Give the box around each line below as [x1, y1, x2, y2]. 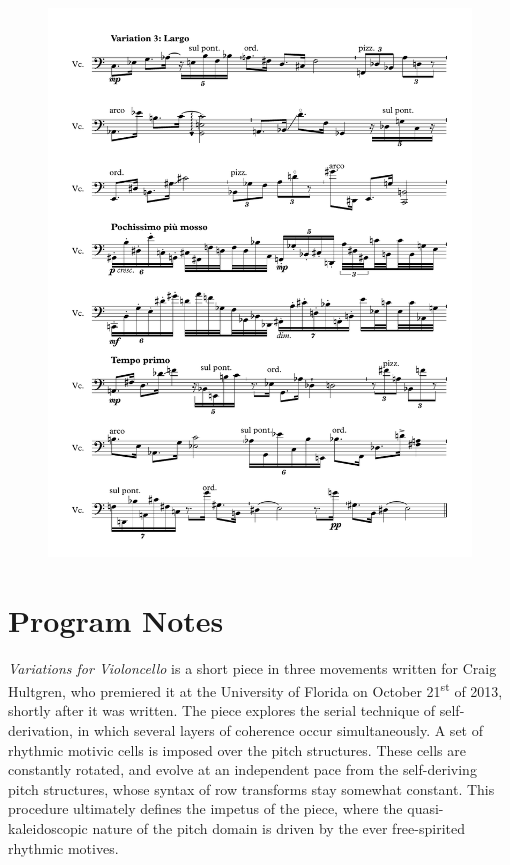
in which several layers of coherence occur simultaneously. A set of [77, 720, 483, 741]
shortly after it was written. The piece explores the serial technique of [8, 700, 436, 721]
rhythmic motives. [8, 837, 119, 858]
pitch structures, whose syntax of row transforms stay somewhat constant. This [8, 778, 495, 799]
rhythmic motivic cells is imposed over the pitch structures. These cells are [8, 739, 466, 760]
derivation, [8, 720, 74, 741]
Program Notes [8, 599, 224, 640]
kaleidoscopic [8, 818, 88, 839]
